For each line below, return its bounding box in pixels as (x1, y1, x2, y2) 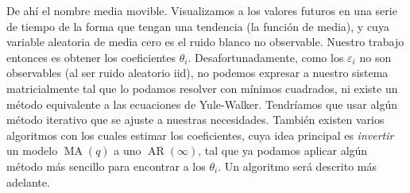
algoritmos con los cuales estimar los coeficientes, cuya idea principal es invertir (6, 126, 394, 143)
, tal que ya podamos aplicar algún (198, 142, 368, 159)
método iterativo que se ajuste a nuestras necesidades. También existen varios (6, 111, 385, 128)
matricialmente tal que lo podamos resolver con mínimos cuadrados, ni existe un (6, 79, 398, 96)
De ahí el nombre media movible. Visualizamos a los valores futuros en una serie (6, 2, 397, 18)
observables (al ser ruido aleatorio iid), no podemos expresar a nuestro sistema (6, 64, 389, 81)
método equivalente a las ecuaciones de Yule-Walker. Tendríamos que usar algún (6, 95, 397, 112)
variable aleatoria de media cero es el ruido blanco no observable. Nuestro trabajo (6, 33, 404, 50)
